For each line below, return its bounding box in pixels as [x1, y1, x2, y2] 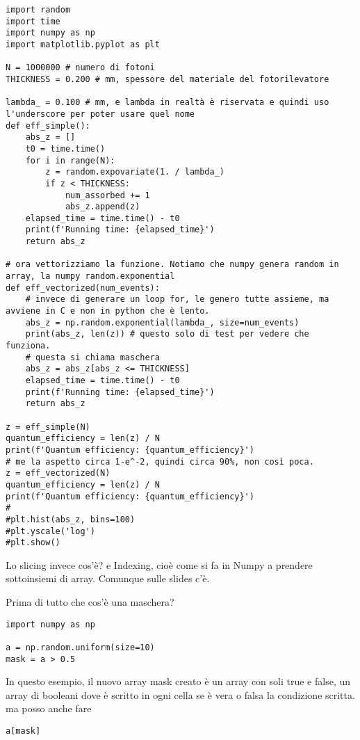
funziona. [6, 341, 51, 351]
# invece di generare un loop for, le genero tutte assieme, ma [25, 294, 329, 305]
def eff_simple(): [6, 120, 90, 131]
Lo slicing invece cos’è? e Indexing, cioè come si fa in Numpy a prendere [6, 557, 313, 572]
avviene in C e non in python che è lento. [6, 306, 210, 316]
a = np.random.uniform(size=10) [6, 642, 155, 652]
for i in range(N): [25, 155, 115, 166]
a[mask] [6, 726, 41, 737]
